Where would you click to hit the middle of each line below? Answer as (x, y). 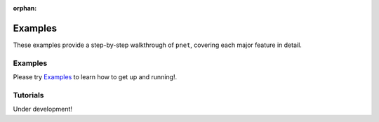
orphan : (25, 8)
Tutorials (29, 95)
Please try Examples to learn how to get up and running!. (95, 77)
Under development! (43, 109)
